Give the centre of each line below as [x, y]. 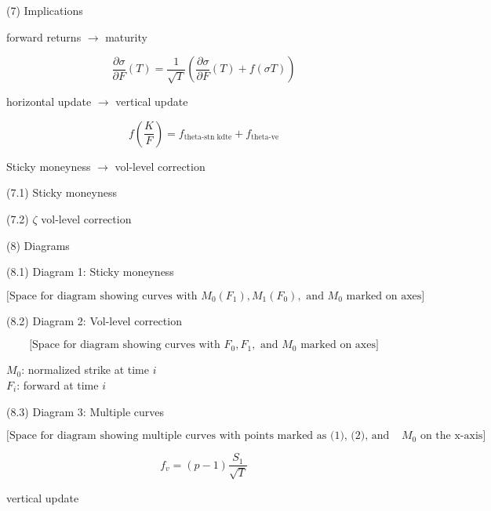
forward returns [44, 36]
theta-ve [265, 138]
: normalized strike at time [85, 370]
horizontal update [49, 101]
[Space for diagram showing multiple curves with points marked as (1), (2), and [198, 436]
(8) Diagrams [38, 245]
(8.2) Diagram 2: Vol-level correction [94, 320]
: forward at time [58, 384]
